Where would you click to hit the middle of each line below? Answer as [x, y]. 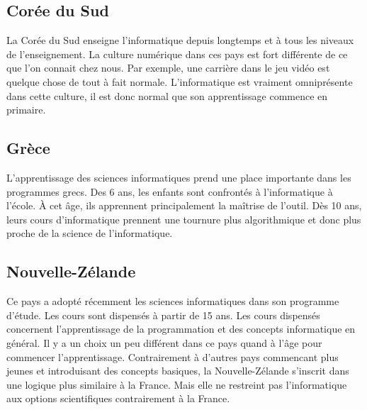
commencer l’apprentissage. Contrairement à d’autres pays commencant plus [173, 356]
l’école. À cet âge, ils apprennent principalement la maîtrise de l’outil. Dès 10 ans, [184, 205]
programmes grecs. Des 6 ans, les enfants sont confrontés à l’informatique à [170, 191]
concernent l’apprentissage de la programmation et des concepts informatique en [181, 329]
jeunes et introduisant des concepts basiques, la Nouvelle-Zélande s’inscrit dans [178, 371]
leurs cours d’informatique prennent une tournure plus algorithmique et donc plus [184, 219]
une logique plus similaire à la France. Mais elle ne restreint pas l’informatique [177, 384]
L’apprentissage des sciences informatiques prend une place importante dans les [179, 177]
